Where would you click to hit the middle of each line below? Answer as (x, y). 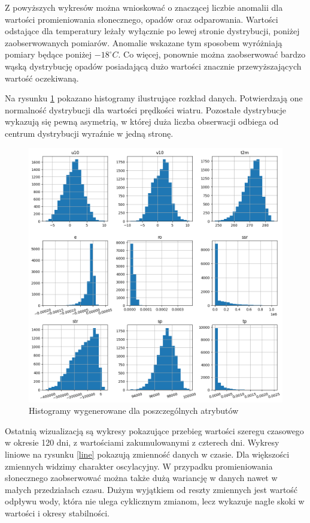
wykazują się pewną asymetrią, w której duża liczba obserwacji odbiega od (142, 121)
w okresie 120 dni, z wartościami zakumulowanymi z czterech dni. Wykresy (142, 442)
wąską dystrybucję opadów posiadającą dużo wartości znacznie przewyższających (153, 66)
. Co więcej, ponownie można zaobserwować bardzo (212, 54)
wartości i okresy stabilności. (57, 513)
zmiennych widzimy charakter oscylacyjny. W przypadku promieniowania (139, 466)
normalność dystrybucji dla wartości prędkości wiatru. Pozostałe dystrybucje (145, 109)
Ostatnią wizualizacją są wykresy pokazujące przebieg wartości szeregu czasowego (154, 430)
